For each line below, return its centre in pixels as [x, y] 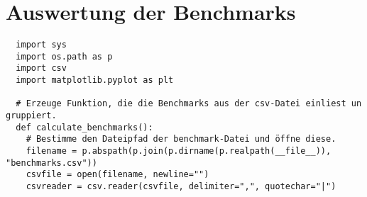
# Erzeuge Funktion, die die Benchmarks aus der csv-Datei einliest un [189, 104]
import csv [41, 68]
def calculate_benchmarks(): [84, 127]
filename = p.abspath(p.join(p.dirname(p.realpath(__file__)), [179, 151]
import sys [41, 45]
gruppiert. [31, 116]
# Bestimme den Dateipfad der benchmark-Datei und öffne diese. [181, 139]
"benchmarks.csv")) [51, 163]
